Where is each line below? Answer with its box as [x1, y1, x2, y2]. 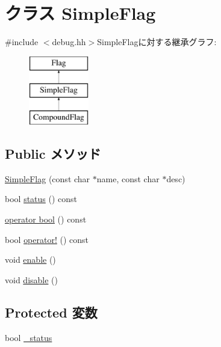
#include [5, 35, 39, 48]
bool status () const [5, 192, 78, 205]
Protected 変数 [5, 302, 98, 321]
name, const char [96, 172, 160, 185]
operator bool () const [5, 213, 87, 226]
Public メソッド [5, 144, 101, 163]
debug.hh [52, 35, 86, 48]
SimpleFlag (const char [5, 172, 90, 185]
